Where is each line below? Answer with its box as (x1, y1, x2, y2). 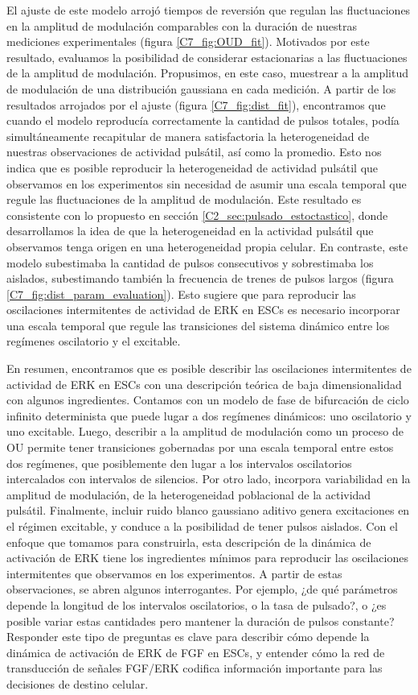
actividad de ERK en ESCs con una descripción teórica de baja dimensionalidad (6, 375, 402, 392)
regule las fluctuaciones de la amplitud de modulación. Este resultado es (6, 191, 362, 208)
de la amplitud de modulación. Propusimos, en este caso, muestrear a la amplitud (6, 64, 409, 81)
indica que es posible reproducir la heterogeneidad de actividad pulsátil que (6, 159, 379, 176)
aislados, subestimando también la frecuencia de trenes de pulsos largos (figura (6, 270, 394, 287)
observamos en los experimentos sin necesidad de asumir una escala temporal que (6, 175, 407, 192)
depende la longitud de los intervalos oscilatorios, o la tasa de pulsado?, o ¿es (6, 596, 387, 613)
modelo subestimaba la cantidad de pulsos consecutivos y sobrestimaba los (6, 254, 374, 271)
